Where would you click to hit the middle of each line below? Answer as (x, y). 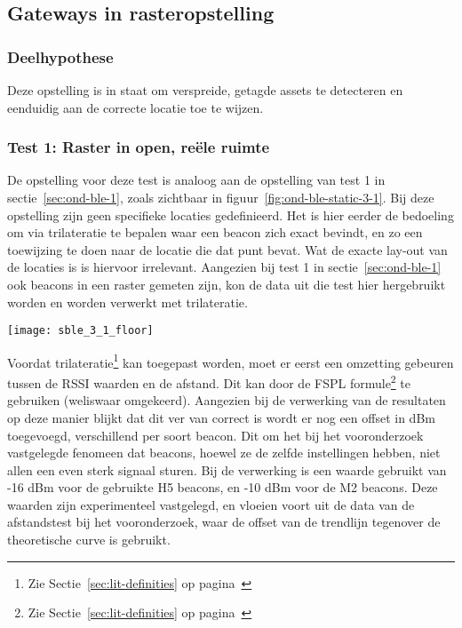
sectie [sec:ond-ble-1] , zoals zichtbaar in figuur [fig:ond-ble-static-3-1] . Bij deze (221, 197)
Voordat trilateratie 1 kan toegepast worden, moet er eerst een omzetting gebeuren (231, 361)
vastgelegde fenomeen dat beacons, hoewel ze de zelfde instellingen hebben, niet (224, 453)
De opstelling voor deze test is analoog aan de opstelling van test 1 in (196, 180)
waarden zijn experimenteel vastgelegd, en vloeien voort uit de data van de (211, 504)
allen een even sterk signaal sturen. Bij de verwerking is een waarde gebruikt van (227, 469)
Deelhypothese (60, 56)
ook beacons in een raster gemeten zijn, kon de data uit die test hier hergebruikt (227, 284)
